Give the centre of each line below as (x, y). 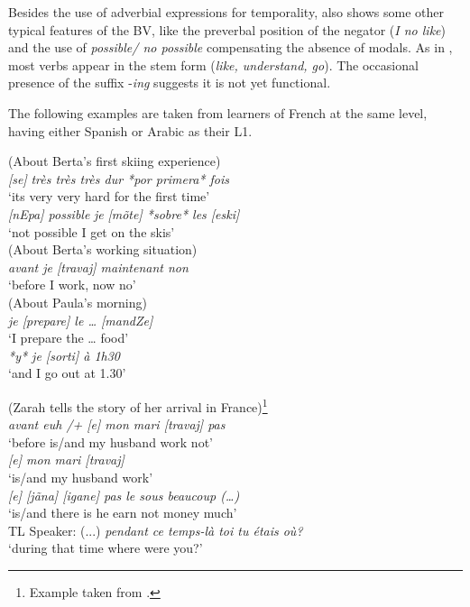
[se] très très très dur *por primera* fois (119, 178)
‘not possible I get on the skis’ (92, 231)
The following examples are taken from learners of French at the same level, (218, 112)
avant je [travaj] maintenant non (98, 267)
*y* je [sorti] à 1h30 (64, 355)
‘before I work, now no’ (72, 285)
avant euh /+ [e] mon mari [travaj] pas (117, 424)
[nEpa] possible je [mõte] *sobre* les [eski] (124, 213)
